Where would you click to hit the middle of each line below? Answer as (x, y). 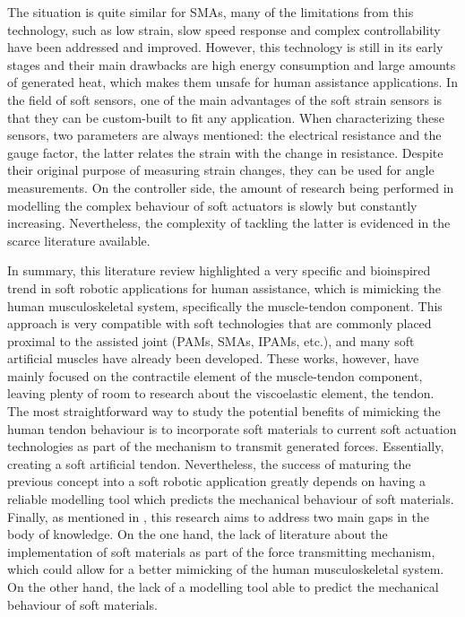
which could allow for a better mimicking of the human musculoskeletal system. (226, 569)
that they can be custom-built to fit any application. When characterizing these (226, 117)
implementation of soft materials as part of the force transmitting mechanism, (221, 551)
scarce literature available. (79, 240)
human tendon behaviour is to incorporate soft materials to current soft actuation (232, 428)
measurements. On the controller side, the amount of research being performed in (231, 187)
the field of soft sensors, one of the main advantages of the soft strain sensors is (225, 99)
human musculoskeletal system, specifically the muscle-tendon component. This (225, 305)
